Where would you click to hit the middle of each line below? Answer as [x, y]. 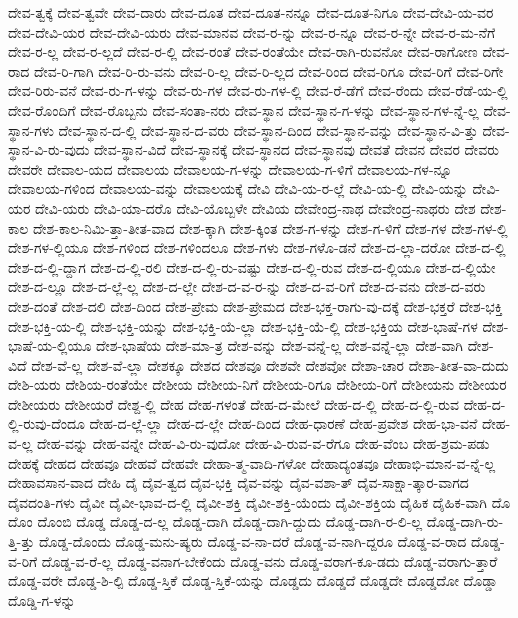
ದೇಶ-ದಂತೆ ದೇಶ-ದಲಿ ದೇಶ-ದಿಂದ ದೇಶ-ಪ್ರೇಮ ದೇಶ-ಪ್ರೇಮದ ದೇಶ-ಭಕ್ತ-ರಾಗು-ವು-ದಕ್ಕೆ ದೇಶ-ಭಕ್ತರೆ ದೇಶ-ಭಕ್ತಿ [255, 305]
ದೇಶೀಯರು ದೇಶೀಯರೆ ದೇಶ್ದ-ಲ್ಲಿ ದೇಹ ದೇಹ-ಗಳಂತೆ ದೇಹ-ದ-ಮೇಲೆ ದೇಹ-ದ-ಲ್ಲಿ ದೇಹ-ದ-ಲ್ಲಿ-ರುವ [233, 403]
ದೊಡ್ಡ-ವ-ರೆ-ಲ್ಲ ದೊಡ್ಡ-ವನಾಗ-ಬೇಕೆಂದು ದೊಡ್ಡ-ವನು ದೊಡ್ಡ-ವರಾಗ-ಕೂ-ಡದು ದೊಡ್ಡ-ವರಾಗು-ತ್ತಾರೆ [269, 560]
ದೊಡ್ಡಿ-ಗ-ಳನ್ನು [42, 599]
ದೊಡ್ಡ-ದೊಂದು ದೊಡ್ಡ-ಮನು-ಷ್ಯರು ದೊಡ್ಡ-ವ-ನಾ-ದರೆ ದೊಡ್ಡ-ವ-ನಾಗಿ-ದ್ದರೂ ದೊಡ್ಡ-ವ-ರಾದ [252, 541]
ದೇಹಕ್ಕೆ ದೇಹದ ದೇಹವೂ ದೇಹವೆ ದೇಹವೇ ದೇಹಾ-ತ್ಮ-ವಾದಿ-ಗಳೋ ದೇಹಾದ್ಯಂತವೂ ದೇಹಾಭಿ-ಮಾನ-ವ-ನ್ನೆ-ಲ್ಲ [252, 462]
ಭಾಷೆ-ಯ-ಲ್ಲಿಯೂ [50, 345]
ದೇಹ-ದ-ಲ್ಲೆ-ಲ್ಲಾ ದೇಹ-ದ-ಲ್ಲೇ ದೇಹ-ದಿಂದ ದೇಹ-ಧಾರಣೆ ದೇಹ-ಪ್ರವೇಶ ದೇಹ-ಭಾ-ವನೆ [283, 423]
